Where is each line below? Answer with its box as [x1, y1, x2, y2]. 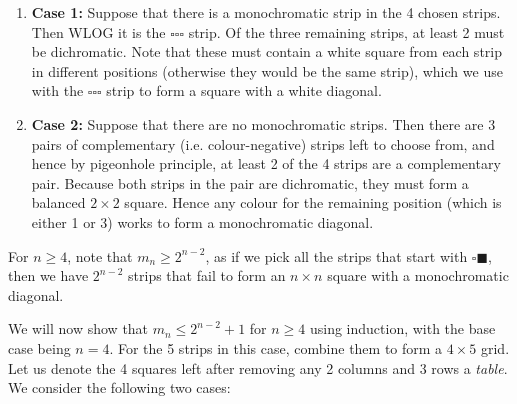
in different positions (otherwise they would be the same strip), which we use [31, 60, 503, 81]
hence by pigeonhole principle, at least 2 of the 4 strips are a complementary [31, 153, 501, 174]
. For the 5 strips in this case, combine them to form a [109, 337, 443, 358]
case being [8, 337, 71, 358]
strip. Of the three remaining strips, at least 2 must [188, 21, 505, 42]
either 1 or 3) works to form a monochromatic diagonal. [31, 211, 374, 232]
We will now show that [8, 318, 149, 339]
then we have [8, 265, 89, 286]
